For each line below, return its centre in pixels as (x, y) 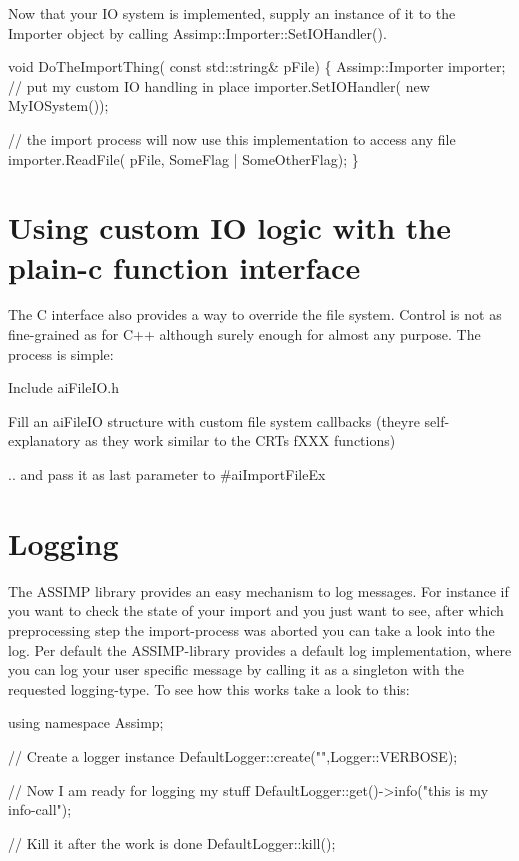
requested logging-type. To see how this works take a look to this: (209, 688)
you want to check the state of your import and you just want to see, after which (256, 610)
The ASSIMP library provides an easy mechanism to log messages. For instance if (258, 590)
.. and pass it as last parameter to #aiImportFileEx (167, 474)
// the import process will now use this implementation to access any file (232, 138)
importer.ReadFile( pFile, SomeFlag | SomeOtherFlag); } (183, 158)
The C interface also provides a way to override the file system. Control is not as (255, 314)
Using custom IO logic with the (229, 227)
